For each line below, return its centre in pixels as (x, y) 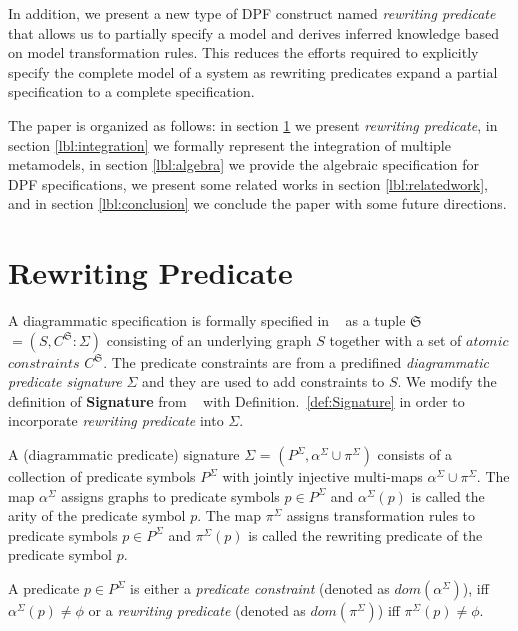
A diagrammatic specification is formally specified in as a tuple (207, 320)
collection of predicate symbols (102, 476)
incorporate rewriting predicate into (116, 420)
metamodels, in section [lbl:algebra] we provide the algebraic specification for (243, 164)
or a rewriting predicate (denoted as (197, 610)
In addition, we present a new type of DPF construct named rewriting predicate (252, 13)
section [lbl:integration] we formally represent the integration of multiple (229, 144)
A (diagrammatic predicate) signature (124, 454)
